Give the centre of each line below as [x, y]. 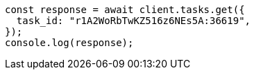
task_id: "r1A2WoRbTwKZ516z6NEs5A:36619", [134, 21]
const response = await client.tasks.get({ [125, 10]
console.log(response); [69, 43]
